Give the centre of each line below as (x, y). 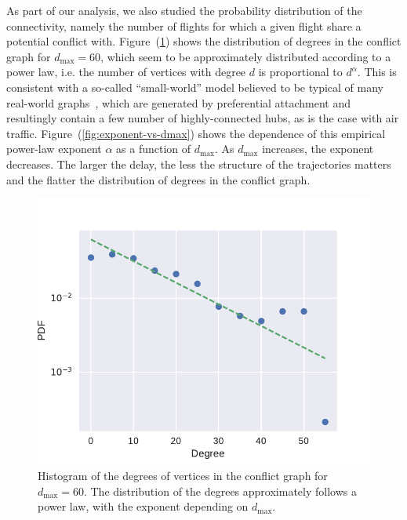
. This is (377, 72)
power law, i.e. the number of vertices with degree (126, 72)
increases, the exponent (318, 149)
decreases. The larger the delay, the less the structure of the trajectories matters (199, 164)
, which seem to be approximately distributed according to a (246, 56)
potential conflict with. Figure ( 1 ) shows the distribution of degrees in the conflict (204, 41)
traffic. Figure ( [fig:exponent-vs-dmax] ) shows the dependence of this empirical (196, 133)
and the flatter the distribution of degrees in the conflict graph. (158, 179)
